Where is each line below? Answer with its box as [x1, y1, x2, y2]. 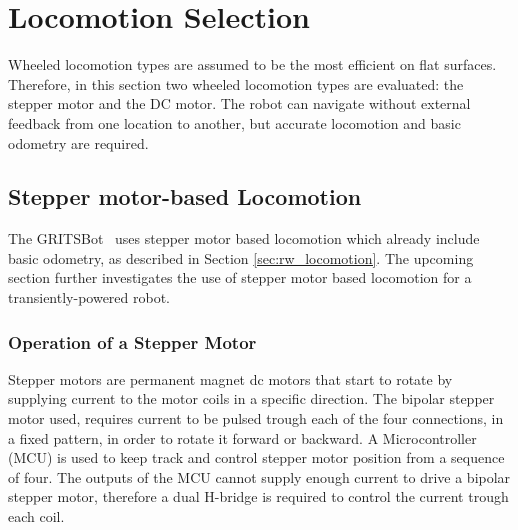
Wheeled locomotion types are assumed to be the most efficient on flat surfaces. [8, 54, 497, 75]
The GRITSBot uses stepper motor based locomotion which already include [8, 228, 480, 249]
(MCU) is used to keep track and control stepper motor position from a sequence [8, 447, 505, 468]
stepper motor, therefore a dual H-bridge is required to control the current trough [8, 486, 509, 507]
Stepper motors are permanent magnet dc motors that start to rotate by [8, 368, 453, 389]
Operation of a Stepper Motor [8, 329, 257, 354]
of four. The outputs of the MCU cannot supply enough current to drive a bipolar [8, 466, 511, 487]
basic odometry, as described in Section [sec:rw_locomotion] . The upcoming [8, 247, 474, 268]
